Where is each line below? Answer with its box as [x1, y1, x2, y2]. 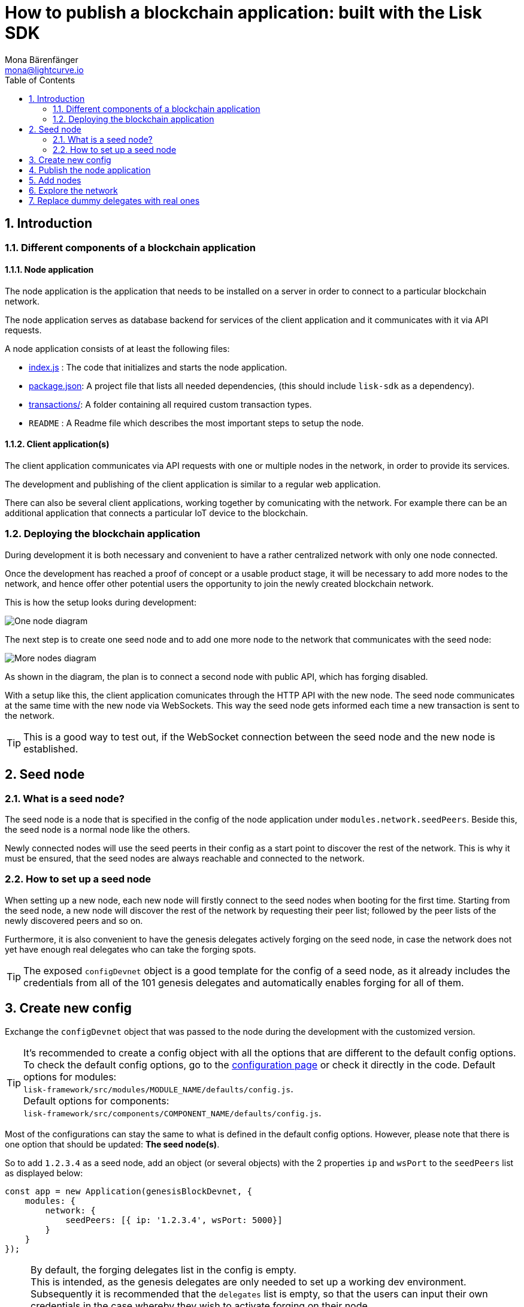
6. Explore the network [29, 185, 118, 195]
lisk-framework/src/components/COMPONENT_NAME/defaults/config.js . [23, 1106, 322, 1119]
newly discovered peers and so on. [5, 915, 143, 926]
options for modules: [23, 1070, 117, 1083]
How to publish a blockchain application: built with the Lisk [5, 2, 482, 23]
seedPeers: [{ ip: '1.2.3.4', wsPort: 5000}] [65, 1215, 283, 1225]
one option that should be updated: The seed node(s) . [5, 1139, 220, 1149]
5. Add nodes [29, 174, 81, 185]
